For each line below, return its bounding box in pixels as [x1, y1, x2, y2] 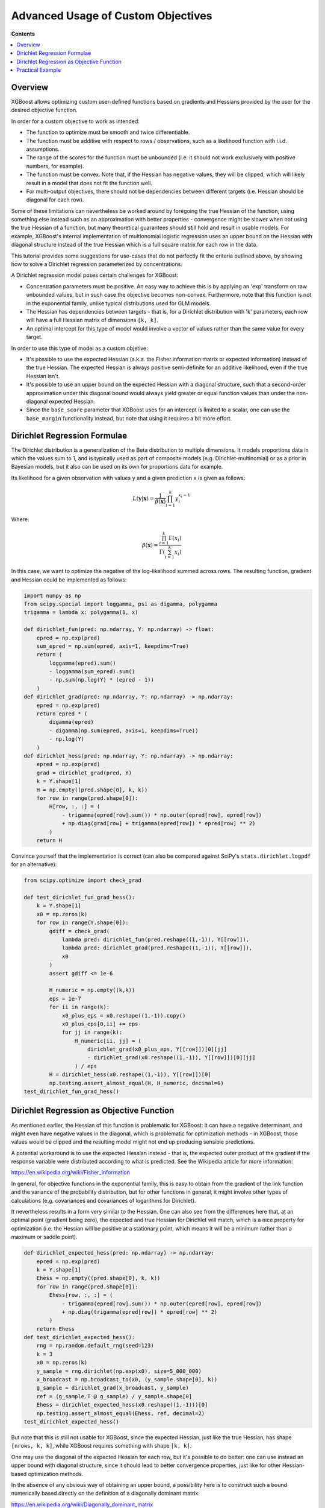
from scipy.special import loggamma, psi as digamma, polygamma [23, 600, 218, 607]
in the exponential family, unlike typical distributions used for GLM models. [26, 299, 211, 307]
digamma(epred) [49, 718, 94, 726]
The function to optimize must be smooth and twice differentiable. [26, 128, 190, 136]
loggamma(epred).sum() [49, 659, 117, 667]
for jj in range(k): [61, 1029, 123, 1036]
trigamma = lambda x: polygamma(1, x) [23, 609, 138, 616]
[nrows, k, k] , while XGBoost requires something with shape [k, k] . [11, 1442, 192, 1449]
